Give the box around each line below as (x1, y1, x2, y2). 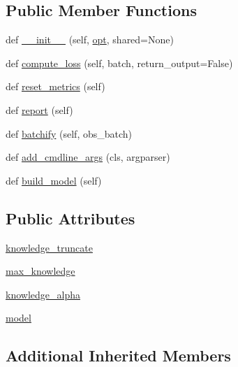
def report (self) (6, 102, 73, 117)
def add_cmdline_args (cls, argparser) (6, 150, 170, 164)
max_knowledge (6, 264, 75, 278)
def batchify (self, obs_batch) (6, 126, 133, 141)
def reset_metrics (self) (6, 79, 105, 94)
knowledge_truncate (6, 240, 93, 254)
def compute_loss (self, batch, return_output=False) (6, 55, 233, 70)
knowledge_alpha (6, 287, 80, 301)
